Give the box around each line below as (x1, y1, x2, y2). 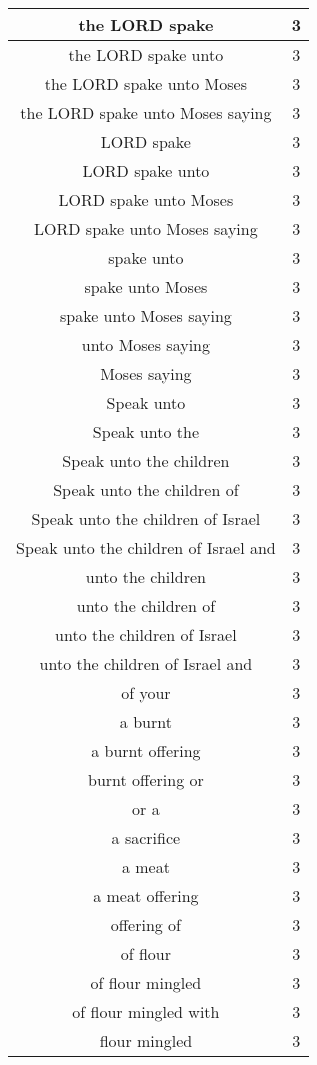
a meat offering (93, 884, 199, 907)
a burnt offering (91, 739, 201, 762)
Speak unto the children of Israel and (16, 536, 276, 559)
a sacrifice (111, 826, 181, 849)
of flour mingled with (72, 1000, 220, 1023)
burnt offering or (88, 768, 204, 791)
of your (121, 681, 171, 704)
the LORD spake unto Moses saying (20, 101, 272, 124)
